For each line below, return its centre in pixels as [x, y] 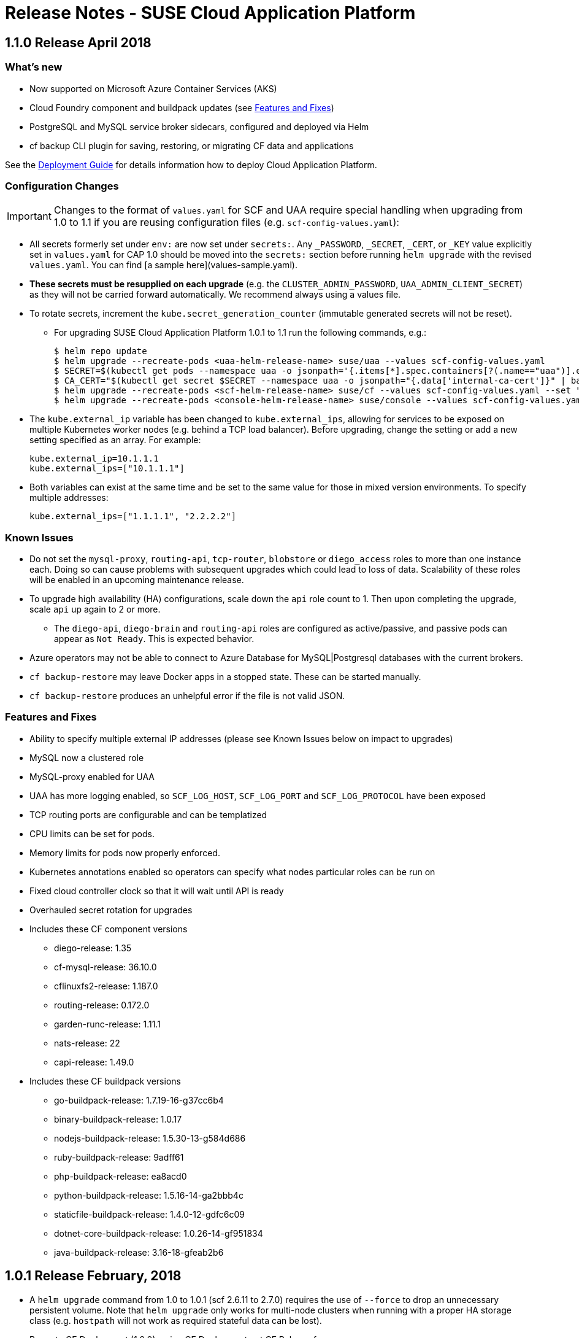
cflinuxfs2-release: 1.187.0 [106, 986]
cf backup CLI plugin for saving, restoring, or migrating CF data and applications [192, 145]
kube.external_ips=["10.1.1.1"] [107, 469]
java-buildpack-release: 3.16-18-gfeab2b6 [139, 1252]
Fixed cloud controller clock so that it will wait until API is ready [157, 891]
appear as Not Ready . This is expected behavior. [154, 639]
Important [29, 216]
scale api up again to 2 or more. [95, 609]
